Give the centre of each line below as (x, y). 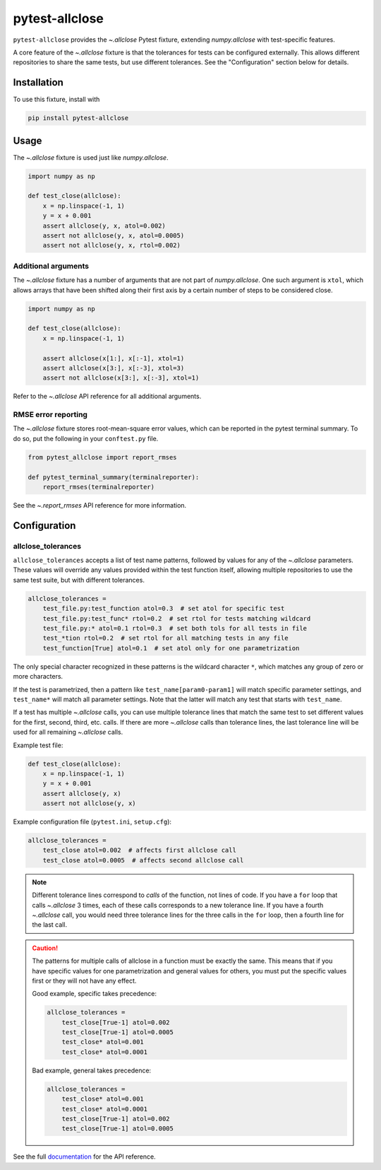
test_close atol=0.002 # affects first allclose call (139, 850)
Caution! (45, 948)
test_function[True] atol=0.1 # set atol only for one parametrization (171, 648)
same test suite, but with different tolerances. (79, 580)
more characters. (38, 677)
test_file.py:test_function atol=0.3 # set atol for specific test (164, 609)
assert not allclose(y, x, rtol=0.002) (112, 245)
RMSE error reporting (50, 415)
